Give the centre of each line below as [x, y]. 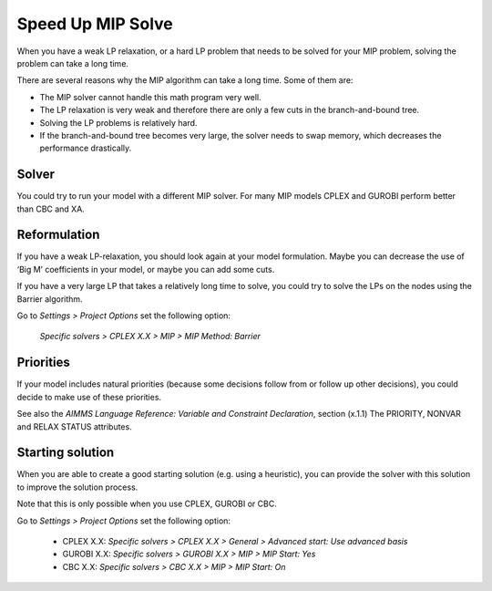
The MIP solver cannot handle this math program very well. [150, 97]
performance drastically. [86, 148]
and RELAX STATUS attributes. [74, 426]
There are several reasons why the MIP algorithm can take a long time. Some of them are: [185, 80]
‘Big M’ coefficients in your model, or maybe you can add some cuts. [146, 269]
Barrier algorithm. [50, 299]
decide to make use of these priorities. [89, 397]
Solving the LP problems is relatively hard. [118, 122]
